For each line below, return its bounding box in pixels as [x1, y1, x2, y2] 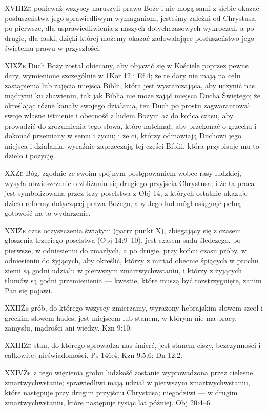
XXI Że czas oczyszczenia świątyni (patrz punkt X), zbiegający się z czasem [5, 224, 241, 235]
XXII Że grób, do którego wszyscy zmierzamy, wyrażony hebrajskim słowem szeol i [5, 302, 263, 313]
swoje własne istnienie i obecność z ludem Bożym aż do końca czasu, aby [5, 110, 234, 120]
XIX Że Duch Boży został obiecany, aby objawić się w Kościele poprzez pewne [5, 59, 249, 70]
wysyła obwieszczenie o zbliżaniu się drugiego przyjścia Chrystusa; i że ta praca [5, 177, 255, 188]
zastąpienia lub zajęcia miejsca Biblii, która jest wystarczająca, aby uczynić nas [5, 80, 255, 91]
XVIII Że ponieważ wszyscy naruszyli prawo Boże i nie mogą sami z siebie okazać [5, 3, 259, 13]
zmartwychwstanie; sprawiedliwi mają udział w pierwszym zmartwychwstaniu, [5, 377, 250, 387]
